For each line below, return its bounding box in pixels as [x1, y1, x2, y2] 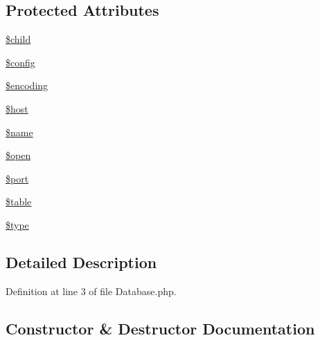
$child [6, 32, 31, 46]
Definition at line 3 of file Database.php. [6, 283, 177, 298]
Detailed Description [6, 251, 157, 272]
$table [6, 194, 32, 209]
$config [6, 55, 35, 69]
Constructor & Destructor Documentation [6, 317, 315, 339]
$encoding [6, 78, 48, 93]
